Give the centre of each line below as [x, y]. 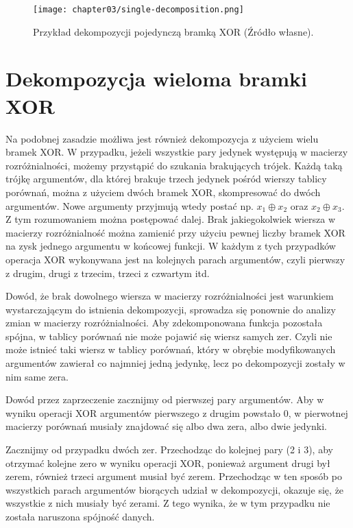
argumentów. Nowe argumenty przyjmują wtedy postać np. [130, 205]
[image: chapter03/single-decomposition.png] [138, 10]
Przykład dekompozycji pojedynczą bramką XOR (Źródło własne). [173, 31]
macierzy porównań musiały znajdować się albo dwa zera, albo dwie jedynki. [166, 426]
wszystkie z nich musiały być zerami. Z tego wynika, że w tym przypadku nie [168, 503]
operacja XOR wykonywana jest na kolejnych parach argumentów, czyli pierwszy [175, 259]
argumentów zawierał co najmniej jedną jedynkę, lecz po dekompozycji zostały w [175, 363]
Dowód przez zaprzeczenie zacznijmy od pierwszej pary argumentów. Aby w [165, 399]
